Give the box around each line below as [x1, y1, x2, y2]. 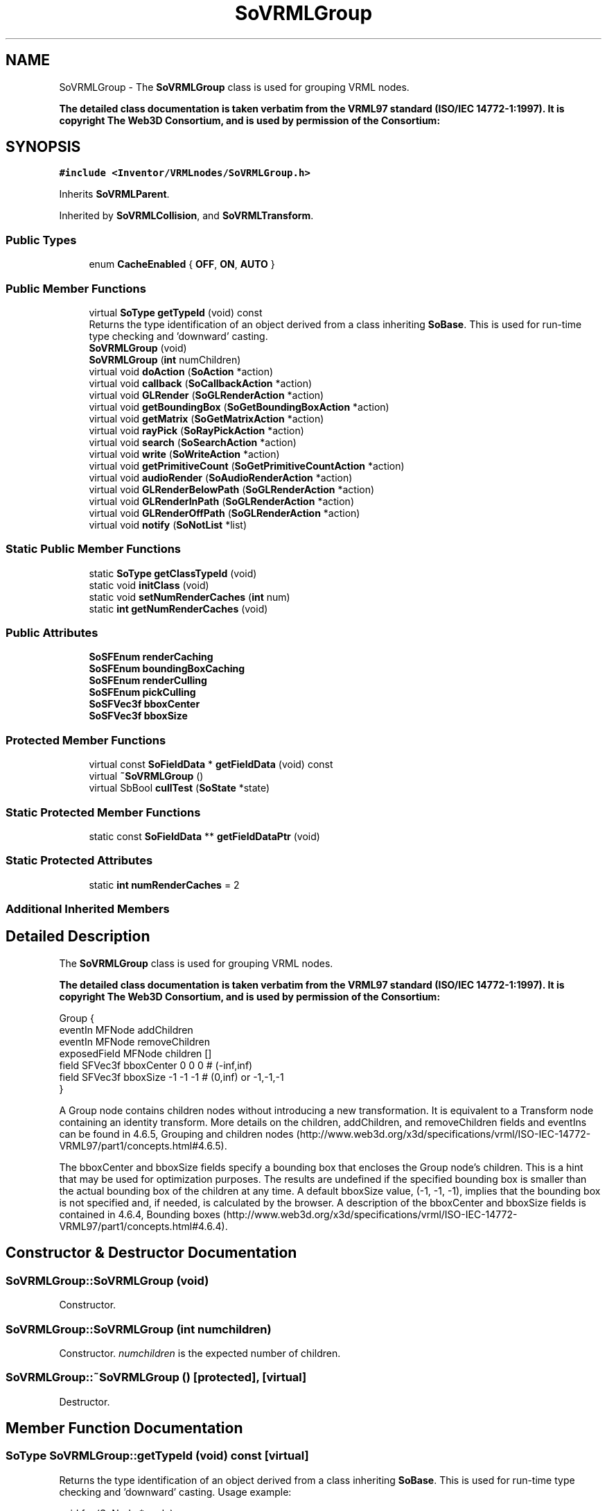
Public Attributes [6, 626, 98, 640]
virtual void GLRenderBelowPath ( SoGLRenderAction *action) [89, 483, 375, 495]
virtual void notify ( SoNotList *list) [89, 518, 247, 531]
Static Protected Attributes [6, 853, 153, 868]
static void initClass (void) [89, 579, 209, 591]
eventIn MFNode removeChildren [59, 1035, 211, 1048]
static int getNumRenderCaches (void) [89, 602, 268, 615]
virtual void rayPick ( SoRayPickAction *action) [89, 424, 304, 436]
